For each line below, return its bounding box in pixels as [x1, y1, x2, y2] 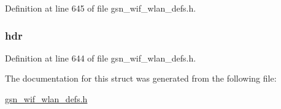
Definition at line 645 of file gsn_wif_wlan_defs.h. [5, 2, 196, 14]
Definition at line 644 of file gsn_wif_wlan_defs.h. [5, 51, 196, 64]
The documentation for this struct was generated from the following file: [5, 72, 277, 85]
